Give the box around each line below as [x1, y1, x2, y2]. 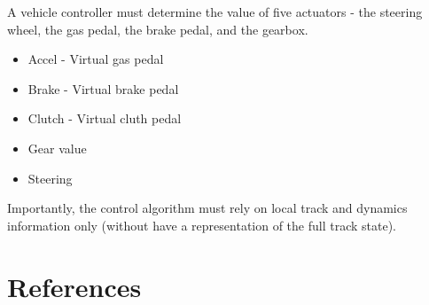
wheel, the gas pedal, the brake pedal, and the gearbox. [7, 20, 308, 38]
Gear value [27, 138, 87, 157]
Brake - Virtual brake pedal [27, 79, 179, 98]
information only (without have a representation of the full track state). [7, 215, 397, 234]
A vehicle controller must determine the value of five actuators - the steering [7, 3, 423, 20]
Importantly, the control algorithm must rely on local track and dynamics [7, 199, 408, 217]
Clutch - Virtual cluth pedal [27, 109, 182, 128]
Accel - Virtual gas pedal [27, 50, 164, 68]
